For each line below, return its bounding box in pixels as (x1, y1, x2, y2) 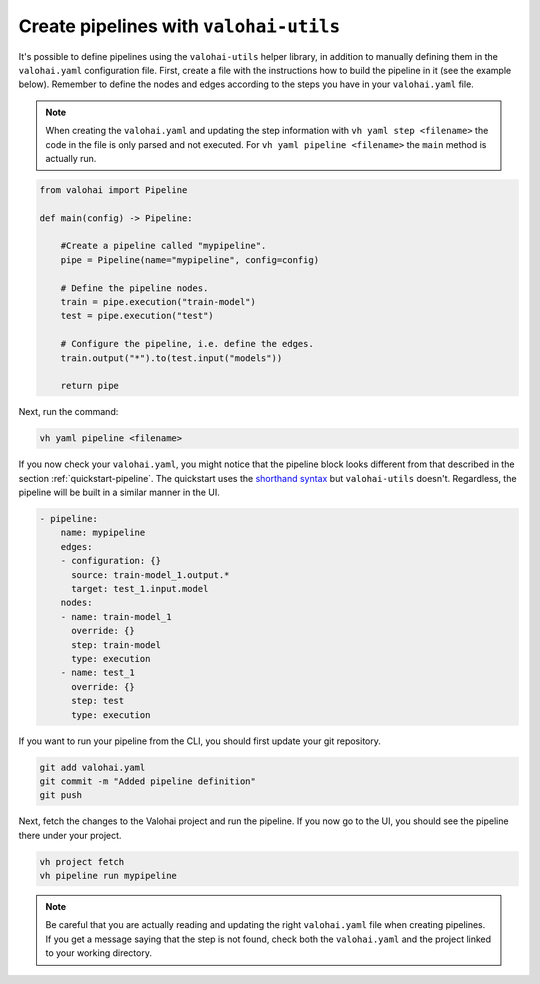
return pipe (60, 380, 120, 392)
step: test (71, 695, 125, 707)
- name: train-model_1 (60, 611, 172, 622)
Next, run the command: (18, 406, 119, 418)
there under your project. (18, 829, 122, 841)
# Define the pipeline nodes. (60, 282, 209, 294)
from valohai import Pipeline (39, 184, 188, 195)
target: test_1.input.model (71, 583, 209, 595)
